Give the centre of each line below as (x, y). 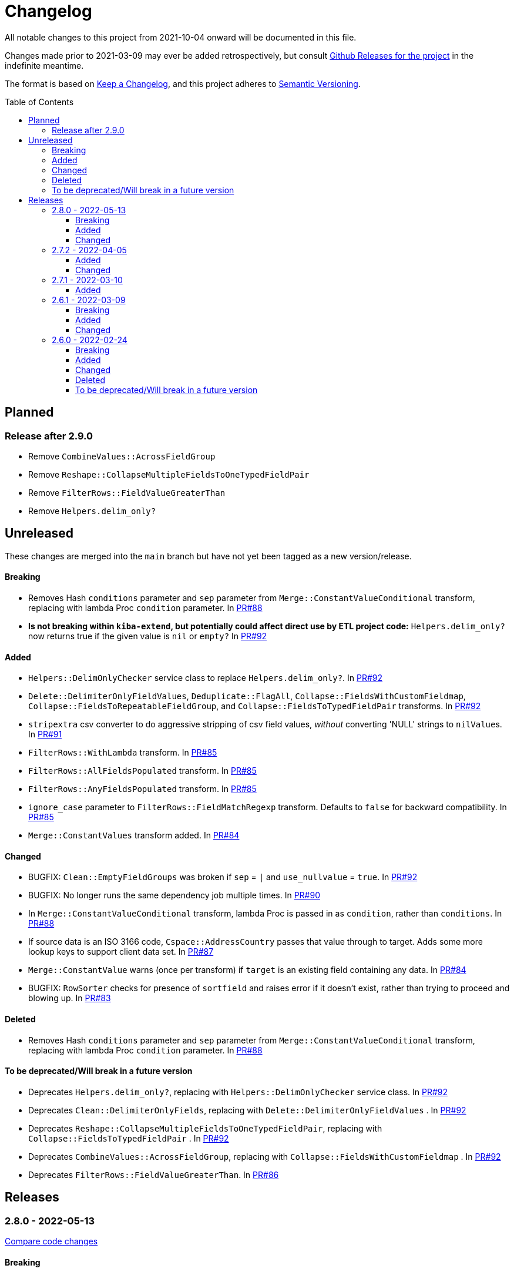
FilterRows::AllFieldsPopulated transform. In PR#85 (142, 771)
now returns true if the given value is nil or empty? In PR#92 (148, 636)
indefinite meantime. (44, 65)
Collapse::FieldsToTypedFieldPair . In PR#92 (129, 1138)
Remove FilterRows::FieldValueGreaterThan (127, 492)
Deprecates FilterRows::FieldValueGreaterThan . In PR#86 (154, 1174)
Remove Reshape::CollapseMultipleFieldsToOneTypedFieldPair (169, 474)
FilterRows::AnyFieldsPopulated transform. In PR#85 (142, 789)
